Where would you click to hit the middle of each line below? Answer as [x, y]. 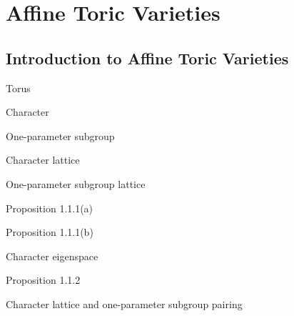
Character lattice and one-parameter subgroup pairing [124, 303]
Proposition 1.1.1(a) [50, 208]
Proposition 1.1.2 [43, 280]
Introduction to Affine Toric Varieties [147, 58]
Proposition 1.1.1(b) [50, 232]
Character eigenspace [52, 256]
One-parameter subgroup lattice [76, 183]
